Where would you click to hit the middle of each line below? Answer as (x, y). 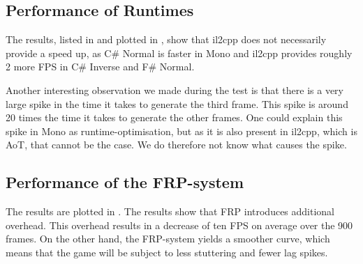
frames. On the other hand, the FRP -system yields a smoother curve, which (168, 239)
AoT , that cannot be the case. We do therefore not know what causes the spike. (176, 145)
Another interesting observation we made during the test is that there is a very (175, 90)
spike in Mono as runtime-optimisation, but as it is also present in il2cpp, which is (181, 131)
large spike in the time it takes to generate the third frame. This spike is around (177, 103)
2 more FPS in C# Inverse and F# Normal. (100, 67)
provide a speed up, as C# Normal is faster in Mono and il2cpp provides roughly (179, 53)
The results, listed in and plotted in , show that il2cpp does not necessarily (166, 39)
